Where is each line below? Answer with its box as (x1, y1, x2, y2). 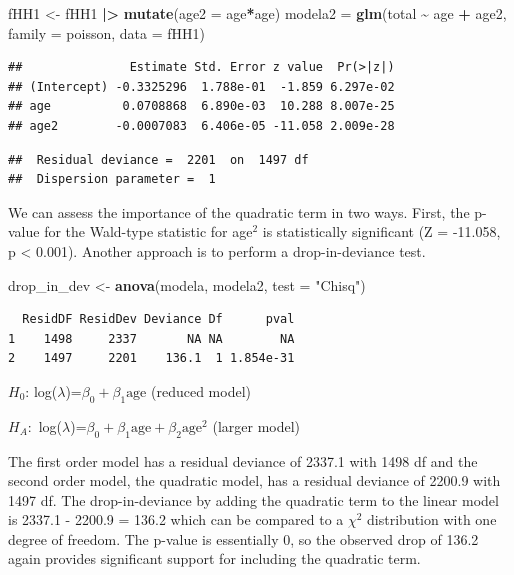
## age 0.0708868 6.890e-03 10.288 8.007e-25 (8, 99, 395, 114)
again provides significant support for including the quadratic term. (8, 548, 421, 569)
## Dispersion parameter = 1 (8, 172, 216, 187)
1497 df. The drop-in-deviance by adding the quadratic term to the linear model (8, 489, 499, 510)
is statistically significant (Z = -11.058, (262, 221, 501, 242)
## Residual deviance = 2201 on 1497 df (8, 152, 309, 167)
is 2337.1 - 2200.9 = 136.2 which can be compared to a (8, 509, 344, 530)
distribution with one (367, 509, 497, 530)
